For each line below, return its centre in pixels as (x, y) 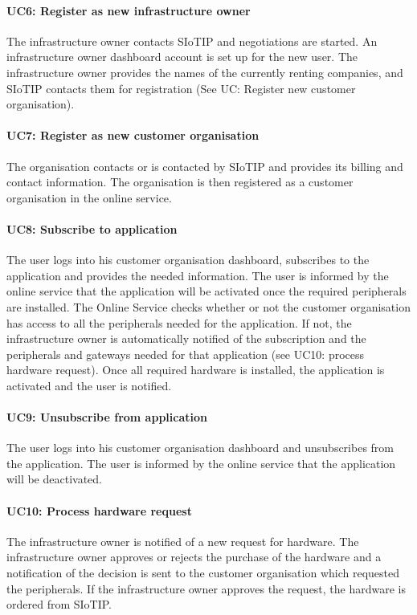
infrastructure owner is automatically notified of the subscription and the (186, 338)
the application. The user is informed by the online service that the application (201, 463)
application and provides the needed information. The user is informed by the (198, 275)
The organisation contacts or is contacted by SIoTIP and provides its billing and (205, 166)
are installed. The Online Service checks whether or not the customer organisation (208, 306)
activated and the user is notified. (89, 385)
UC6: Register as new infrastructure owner (129, 10)
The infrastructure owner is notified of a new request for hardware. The (183, 541)
